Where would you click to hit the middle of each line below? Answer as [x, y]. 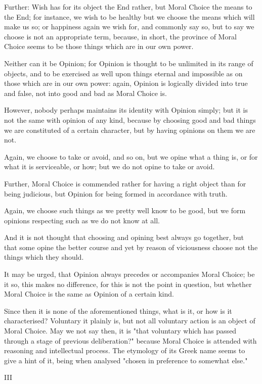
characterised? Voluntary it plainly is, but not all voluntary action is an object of [130, 321]
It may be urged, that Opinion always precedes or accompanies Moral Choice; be [129, 274]
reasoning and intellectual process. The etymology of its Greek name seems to [125, 350]
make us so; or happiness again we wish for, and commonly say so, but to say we [129, 27]
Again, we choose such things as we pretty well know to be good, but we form [125, 210]
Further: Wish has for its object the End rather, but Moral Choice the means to [128, 7]
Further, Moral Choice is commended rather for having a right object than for [125, 183]
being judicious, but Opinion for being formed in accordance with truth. [116, 193]
